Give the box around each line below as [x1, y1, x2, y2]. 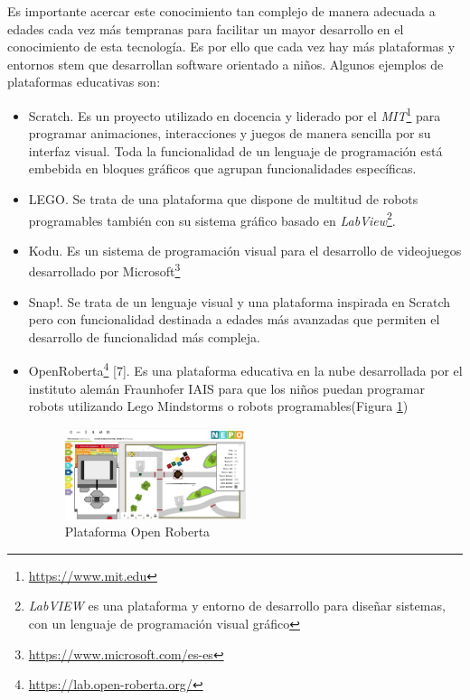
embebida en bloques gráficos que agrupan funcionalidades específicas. [28, 159, 417, 178]
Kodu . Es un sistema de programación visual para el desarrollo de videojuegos [28, 240, 462, 259]
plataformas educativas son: [7, 72, 161, 91]
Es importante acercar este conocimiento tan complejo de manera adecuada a [7, 2, 436, 20]
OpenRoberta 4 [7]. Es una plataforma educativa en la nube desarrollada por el [28, 359, 463, 380]
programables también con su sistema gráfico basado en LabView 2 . [28, 208, 396, 229]
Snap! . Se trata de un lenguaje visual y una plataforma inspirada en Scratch [28, 292, 451, 311]
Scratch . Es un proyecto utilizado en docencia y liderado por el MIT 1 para [28, 103, 441, 125]
